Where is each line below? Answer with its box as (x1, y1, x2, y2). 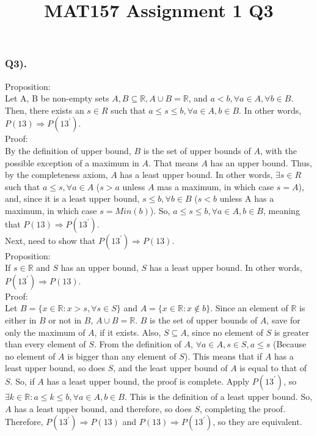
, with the (260, 144, 297, 157)
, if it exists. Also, (94, 325, 161, 338)
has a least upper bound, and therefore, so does (14, 402, 192, 415)
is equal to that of (239, 361, 307, 374)
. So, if (10, 374, 35, 387)
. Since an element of (210, 301, 288, 314)
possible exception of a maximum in (5, 156, 139, 169)
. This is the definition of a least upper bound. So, (124, 390, 313, 402)
